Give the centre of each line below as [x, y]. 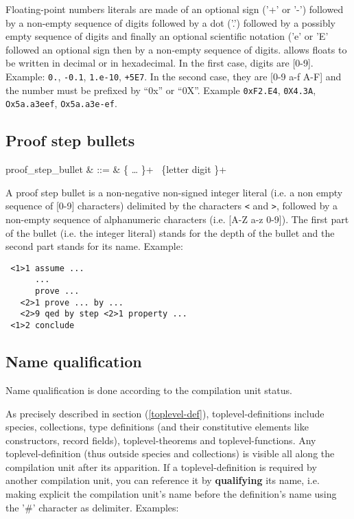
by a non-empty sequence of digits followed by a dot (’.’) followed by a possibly [170, 22]
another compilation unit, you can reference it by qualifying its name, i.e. [163, 480]
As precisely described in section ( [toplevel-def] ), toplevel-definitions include [165, 413]
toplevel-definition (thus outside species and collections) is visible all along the [170, 453]
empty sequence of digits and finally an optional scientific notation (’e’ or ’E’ [167, 36]
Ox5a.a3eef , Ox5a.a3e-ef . [61, 103]
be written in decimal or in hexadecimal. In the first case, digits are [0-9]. [160, 63]
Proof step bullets [70, 140]
